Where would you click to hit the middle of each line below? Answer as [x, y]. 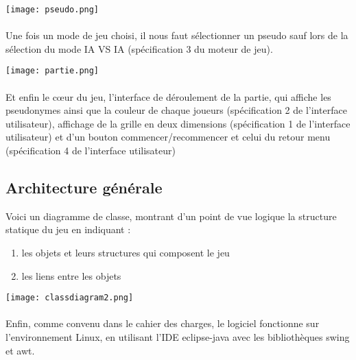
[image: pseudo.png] [52, 10]
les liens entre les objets [71, 275]
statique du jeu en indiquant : [68, 229]
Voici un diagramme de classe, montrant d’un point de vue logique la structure [171, 216]
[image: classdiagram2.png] [70, 298]
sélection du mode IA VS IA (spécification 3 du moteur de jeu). [139, 48]
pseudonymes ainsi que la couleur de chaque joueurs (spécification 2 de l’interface [176, 110]
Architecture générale [84, 188]
